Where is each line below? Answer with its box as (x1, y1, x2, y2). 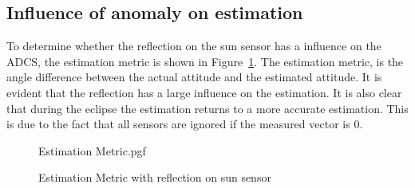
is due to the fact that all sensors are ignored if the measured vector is (6, 116, 350, 132)
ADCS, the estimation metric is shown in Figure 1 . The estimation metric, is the (6, 53, 404, 69)
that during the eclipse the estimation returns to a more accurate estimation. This (6, 100, 409, 116)
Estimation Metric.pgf (38, 142, 146, 159)
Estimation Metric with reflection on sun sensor (38, 169, 271, 186)
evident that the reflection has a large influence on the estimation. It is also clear (6, 84, 402, 100)
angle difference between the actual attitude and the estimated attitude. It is (6, 69, 382, 85)
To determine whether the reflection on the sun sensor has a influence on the (6, 37, 381, 54)
